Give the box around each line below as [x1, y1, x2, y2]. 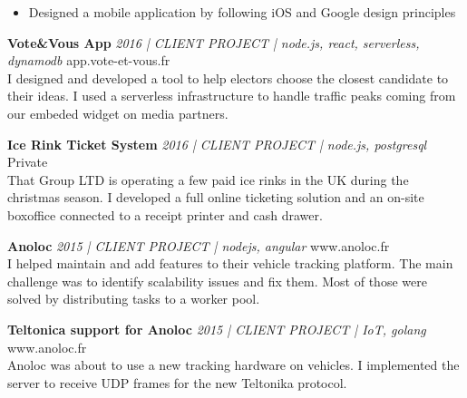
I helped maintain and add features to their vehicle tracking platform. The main [7, 254, 453, 273]
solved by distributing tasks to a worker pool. [7, 289, 260, 308]
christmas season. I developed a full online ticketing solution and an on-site [7, 188, 424, 207]
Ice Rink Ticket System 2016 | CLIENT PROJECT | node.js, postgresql [7, 134, 427, 153]
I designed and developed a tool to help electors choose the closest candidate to [7, 68, 449, 87]
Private [7, 152, 48, 171]
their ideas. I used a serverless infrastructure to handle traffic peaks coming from [7, 86, 456, 105]
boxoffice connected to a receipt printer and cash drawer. [7, 205, 323, 224]
